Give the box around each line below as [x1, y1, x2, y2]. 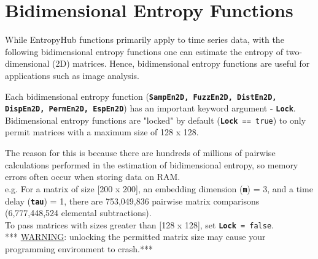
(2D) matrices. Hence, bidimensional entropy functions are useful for [52, 57, 310, 70]
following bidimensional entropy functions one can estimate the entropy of [5, 45, 283, 58]
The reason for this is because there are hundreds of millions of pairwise [5, 146, 276, 159]
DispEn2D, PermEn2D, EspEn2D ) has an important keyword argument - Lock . [5, 102, 296, 114]
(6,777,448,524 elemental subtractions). [5, 206, 152, 219]
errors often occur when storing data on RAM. [5, 170, 180, 183]
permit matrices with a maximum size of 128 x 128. [5, 126, 199, 138]
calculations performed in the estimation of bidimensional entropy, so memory [5, 158, 298, 171]
